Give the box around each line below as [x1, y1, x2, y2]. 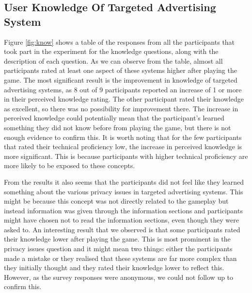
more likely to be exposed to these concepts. [4, 160, 135, 171]
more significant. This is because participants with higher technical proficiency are [4, 151, 248, 161]
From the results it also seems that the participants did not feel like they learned [4, 176, 244, 187]
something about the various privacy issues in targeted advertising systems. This [4, 186, 243, 196]
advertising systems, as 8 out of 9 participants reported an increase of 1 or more [4, 84, 242, 94]
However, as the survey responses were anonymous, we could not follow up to [4, 272, 234, 282]
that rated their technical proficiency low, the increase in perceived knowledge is [4, 141, 242, 152]
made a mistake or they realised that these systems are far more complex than [4, 253, 237, 263]
